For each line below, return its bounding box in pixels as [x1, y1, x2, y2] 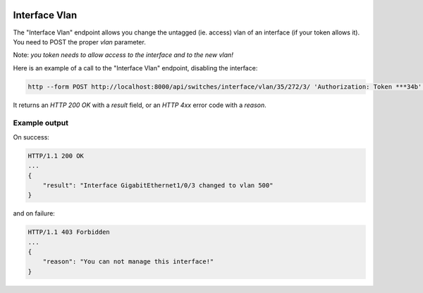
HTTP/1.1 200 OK [27, 151, 85, 160]
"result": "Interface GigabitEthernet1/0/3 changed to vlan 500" [42, 181, 274, 189]
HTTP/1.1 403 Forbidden [27, 228, 111, 236]
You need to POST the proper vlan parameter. [13, 37, 146, 46]
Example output [13, 118, 68, 128]
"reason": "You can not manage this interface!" [42, 258, 214, 266]
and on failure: [13, 209, 56, 218]
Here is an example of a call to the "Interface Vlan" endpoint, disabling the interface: [13, 63, 258, 72]
